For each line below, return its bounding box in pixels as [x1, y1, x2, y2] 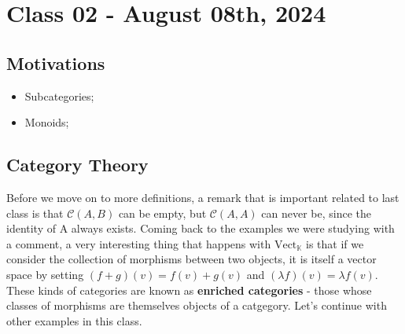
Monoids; [24, 114, 69, 130]
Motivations [6, 50, 105, 75]
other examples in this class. [6, 312, 142, 328]
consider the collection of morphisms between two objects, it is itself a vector [6, 251, 377, 267]
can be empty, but [118, 204, 207, 221]
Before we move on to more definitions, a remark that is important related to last [6, 189, 399, 205]
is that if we [306, 235, 364, 251]
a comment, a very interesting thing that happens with [6, 235, 271, 251]
